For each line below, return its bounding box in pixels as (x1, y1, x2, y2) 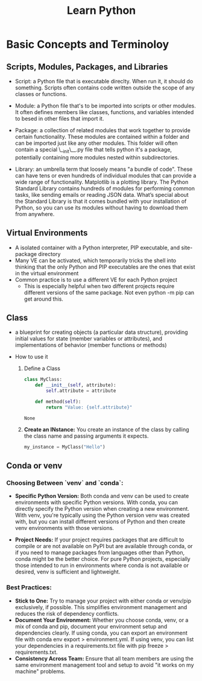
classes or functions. (14, 91, 68, 97)
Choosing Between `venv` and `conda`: (6, 478, 124, 487)
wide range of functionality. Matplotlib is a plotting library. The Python (14, 178, 189, 185)
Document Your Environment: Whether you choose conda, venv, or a (14, 616, 189, 624)
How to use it (14, 353, 48, 360)
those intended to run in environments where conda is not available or (14, 562, 189, 569)
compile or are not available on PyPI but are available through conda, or (14, 543, 193, 550)
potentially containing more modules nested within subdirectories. (14, 153, 180, 161)
